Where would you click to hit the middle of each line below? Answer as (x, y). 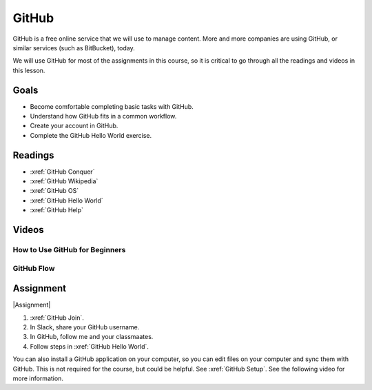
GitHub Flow (34, 268)
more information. (38, 378)
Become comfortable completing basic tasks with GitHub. (112, 106)
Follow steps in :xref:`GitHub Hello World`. (90, 346)
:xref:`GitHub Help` (57, 210)
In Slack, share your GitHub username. (85, 327)
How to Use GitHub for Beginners (69, 250)
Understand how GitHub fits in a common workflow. (103, 116)
